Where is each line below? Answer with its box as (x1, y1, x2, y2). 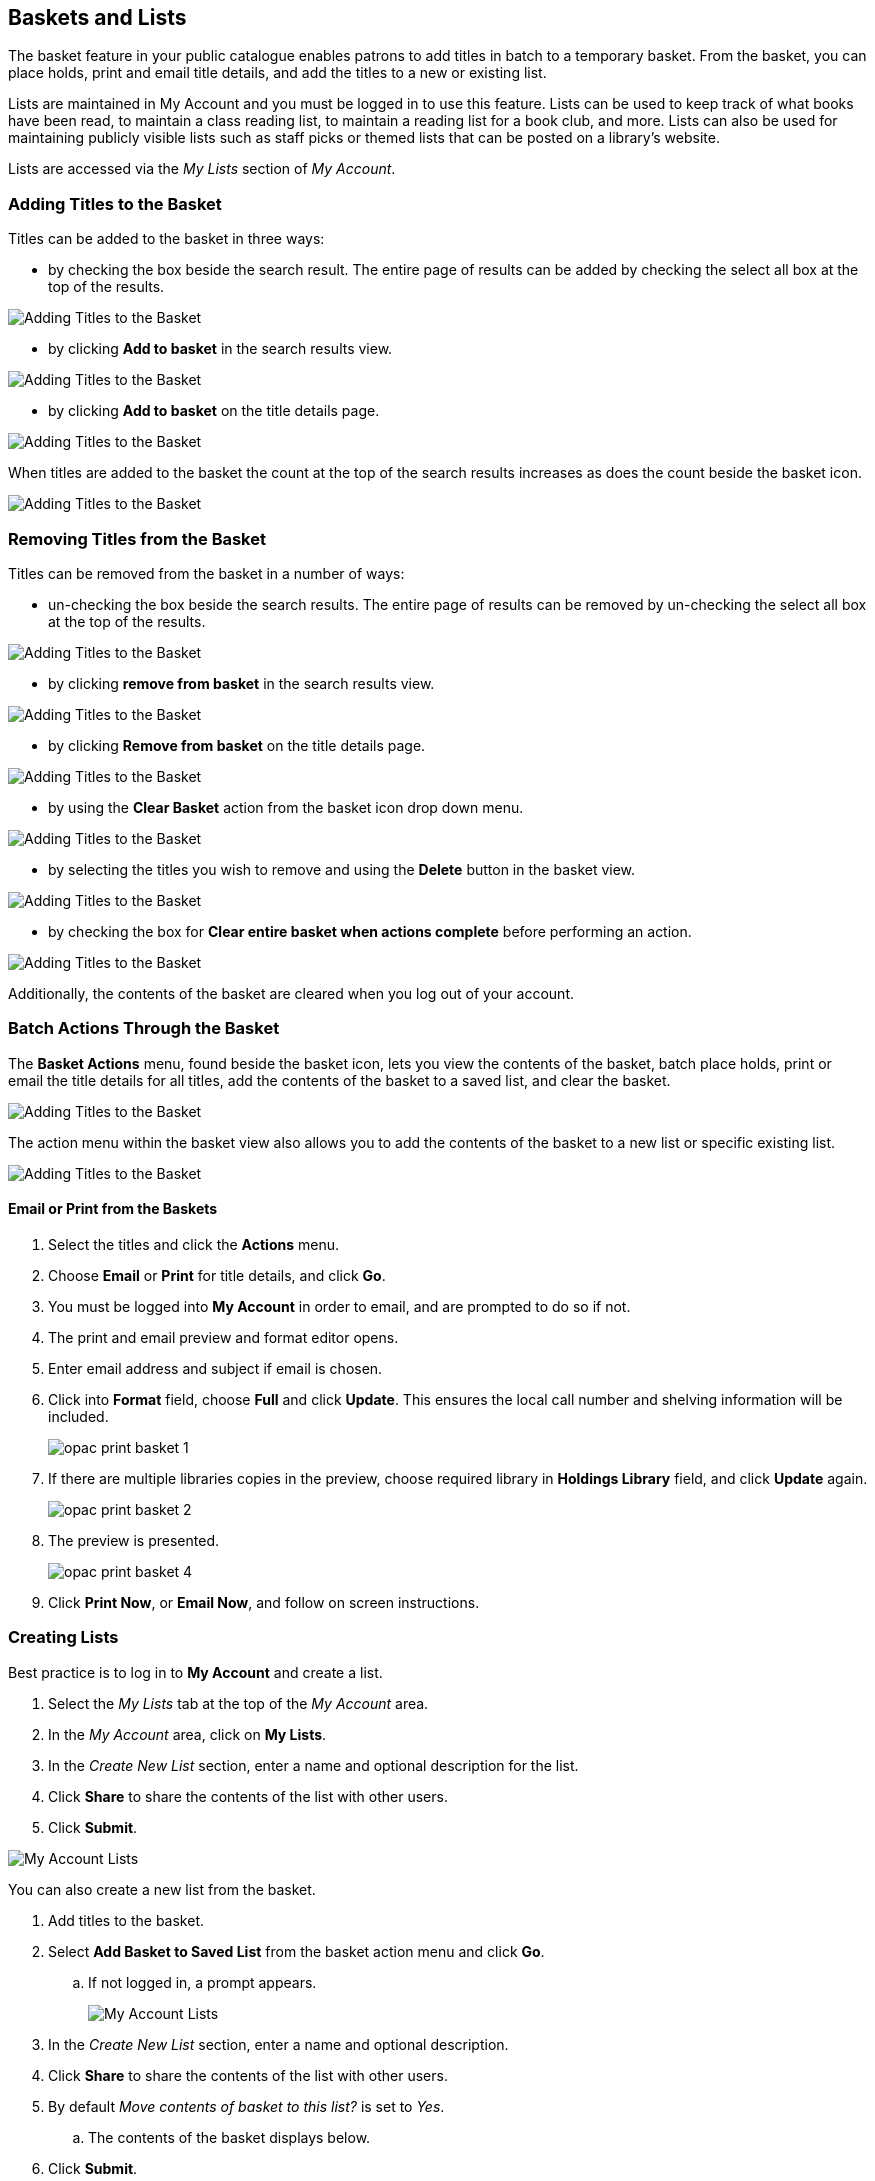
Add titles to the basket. (48, 1911, 205, 1929)
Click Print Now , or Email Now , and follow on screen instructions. (48, 1593, 480, 1611)
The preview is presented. (48, 1531, 220, 1549)
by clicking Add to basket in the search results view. (48, 340, 393, 358)
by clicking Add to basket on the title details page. (48, 402, 380, 420)
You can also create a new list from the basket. (8, 1880, 316, 1898)
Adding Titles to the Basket (8, 193, 222, 214)
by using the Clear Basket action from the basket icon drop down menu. (48, 798, 524, 816)
